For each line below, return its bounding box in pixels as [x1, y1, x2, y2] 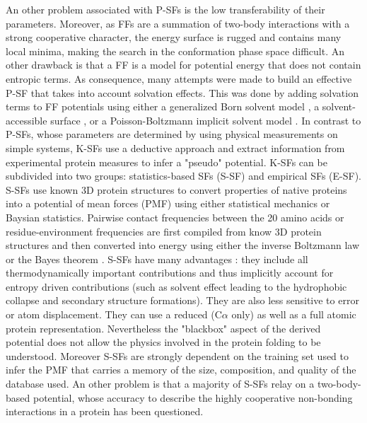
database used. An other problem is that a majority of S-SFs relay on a [6, 376, 315, 391]
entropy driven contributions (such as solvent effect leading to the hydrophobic [6, 279, 347, 294]
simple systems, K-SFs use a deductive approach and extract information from [6, 140, 345, 155]
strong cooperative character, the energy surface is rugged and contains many [6, 30, 342, 45]
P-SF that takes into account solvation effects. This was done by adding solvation [6, 85, 359, 100]
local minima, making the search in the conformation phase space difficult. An [6, 43, 345, 58]
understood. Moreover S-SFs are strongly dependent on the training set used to [6, 348, 349, 363]
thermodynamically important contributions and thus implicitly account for [6, 265, 334, 280]
